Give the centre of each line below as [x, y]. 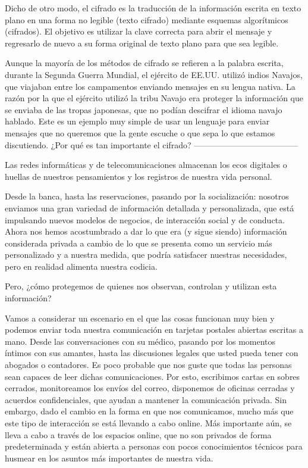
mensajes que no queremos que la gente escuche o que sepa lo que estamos [140, 132]
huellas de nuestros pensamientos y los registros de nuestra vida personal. [139, 176]
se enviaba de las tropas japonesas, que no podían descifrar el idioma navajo [144, 109]
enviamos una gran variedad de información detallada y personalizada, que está [150, 208]
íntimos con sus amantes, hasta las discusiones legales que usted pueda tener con [152, 353]
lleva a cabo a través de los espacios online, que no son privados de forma [138, 434]
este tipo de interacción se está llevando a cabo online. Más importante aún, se [148, 423]
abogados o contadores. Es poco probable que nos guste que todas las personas [148, 365]
